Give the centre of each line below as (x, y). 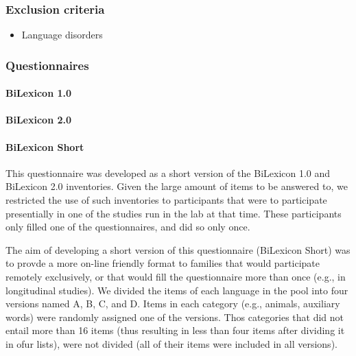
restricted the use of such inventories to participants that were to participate (166, 200)
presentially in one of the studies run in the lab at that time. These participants (174, 213)
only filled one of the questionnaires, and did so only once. (128, 227)
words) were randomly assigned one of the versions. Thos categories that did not (175, 317)
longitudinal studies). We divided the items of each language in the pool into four (177, 290)
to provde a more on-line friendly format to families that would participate (163, 263)
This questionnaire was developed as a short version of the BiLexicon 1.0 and (168, 173)
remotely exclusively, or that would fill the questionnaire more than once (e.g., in (176, 276)
